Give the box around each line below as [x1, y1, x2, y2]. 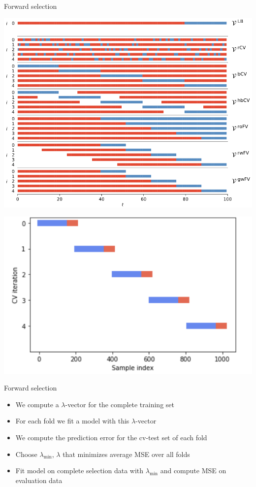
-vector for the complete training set [65, 399, 174, 409]
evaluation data [15, 475, 63, 485]
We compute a [15, 399, 59, 409]
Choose [15, 449, 37, 459]
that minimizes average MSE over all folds [63, 449, 190, 459]
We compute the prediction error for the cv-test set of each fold [15, 432, 207, 442]
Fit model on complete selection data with [15, 465, 144, 476]
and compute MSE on [160, 465, 226, 476]
